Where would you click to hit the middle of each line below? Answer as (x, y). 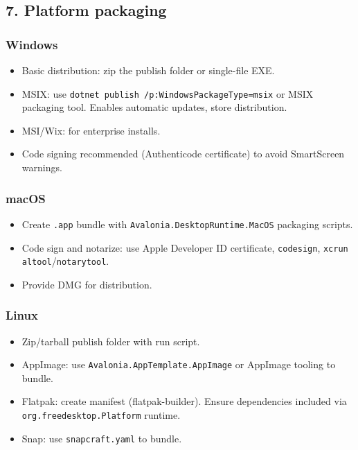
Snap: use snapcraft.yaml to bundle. (102, 438)
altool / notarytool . (65, 261)
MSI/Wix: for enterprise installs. (91, 130)
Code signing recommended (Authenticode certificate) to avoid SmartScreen (183, 154)
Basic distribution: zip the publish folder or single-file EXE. (148, 70)
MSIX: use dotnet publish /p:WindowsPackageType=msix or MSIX (168, 93)
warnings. (42, 167)
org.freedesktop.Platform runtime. (101, 415)
